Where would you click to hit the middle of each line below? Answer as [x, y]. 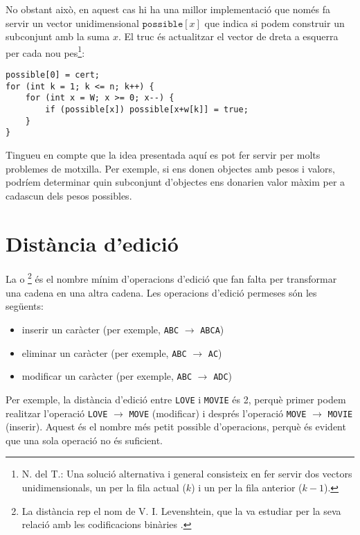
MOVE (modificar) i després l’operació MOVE [218, 413]
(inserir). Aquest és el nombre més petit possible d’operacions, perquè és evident [176, 427]
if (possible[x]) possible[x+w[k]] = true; [147, 109]
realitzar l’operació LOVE [57, 413]
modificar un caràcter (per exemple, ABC [107, 376]
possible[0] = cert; [53, 75]
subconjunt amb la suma [58, 36]
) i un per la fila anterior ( [247, 487]
